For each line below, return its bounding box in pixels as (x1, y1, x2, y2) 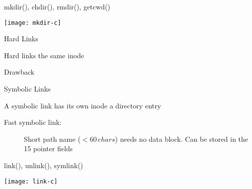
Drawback (4, 67, 34, 77)
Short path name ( (24, 133, 81, 144)
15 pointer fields (24, 143, 73, 154)
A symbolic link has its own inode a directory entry (4, 100, 161, 110)
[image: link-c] (4, 178, 58, 185)
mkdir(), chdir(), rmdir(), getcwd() (4, 1, 111, 11)
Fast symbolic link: (4, 117, 62, 127)
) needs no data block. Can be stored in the (115, 133, 249, 144)
